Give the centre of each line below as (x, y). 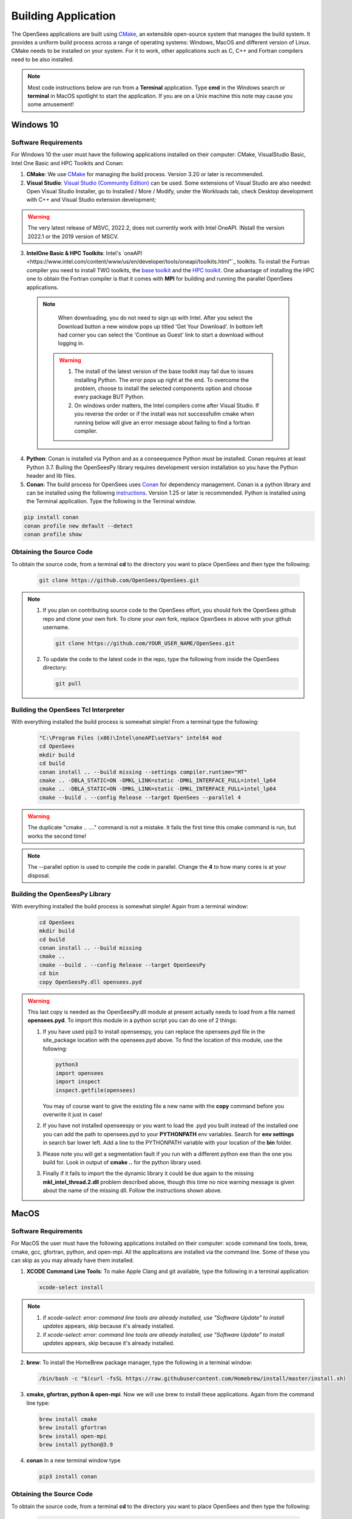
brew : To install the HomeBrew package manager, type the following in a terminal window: (139, 1363)
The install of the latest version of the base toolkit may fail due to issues (164, 371)
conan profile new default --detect (79, 526)
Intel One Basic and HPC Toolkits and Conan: (67, 163)
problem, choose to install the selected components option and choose (163, 388)
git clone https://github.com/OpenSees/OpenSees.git (119, 580)
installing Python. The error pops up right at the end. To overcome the (161, 380)
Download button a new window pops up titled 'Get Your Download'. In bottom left (161, 326)
